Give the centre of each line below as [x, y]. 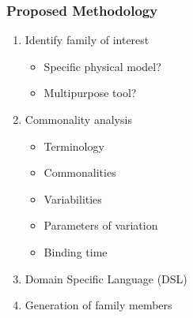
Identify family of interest [87, 40]
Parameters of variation [101, 225]
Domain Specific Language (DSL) [106, 278]
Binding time [76, 251]
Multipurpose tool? [90, 93]
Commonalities [80, 172]
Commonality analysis [78, 119]
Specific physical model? [102, 66]
